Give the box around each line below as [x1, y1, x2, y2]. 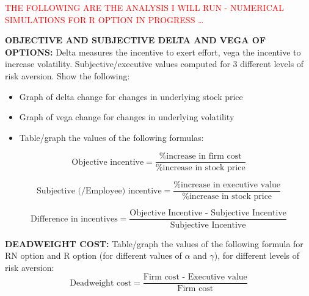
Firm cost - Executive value [143, 273, 247, 282]
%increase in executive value [173, 181, 281, 190]
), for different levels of [214, 249, 300, 262]
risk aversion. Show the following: [5, 69, 130, 82]
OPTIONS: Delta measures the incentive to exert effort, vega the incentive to [5, 45, 301, 58]
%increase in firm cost [159, 152, 242, 161]
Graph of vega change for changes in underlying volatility [19, 110, 234, 123]
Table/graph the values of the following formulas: [19, 131, 204, 143]
